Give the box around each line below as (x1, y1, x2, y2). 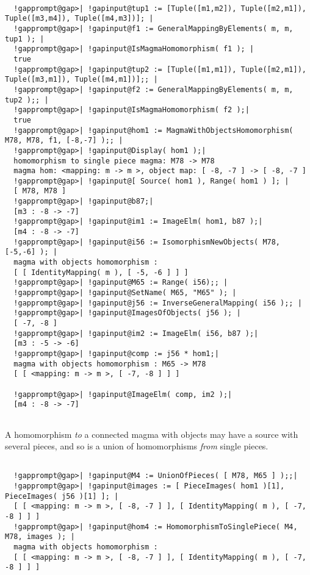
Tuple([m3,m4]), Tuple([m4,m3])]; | (5, 14, 154, 23)
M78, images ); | (5, 532, 75, 541)
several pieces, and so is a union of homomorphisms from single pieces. (5, 440, 269, 452)
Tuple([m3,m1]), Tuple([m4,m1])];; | (5, 75, 158, 84)
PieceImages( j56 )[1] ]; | (5, 491, 119, 501)
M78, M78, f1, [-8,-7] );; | (5, 136, 123, 145)
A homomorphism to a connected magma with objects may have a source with (5, 427, 298, 440)
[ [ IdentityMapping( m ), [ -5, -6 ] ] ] (13, 268, 189, 277)
